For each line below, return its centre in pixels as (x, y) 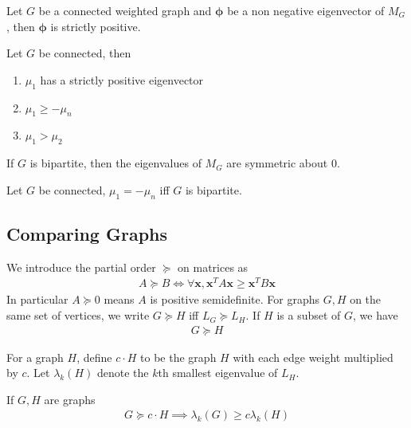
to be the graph (178, 357)
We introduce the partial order (81, 267)
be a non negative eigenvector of (306, 10)
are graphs (70, 399)
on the (366, 299)
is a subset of (309, 315)
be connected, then (85, 53)
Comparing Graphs (87, 233)
